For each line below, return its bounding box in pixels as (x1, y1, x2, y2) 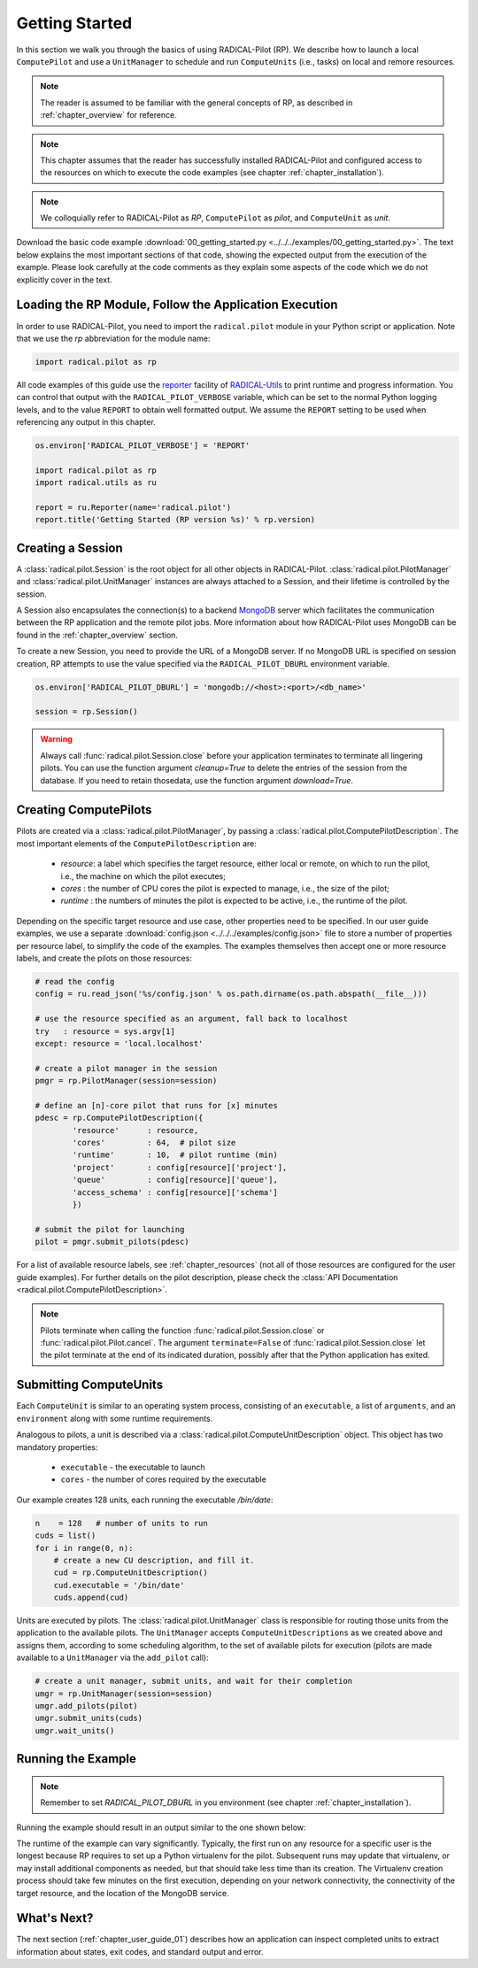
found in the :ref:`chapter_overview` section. (16, 629, 179, 640)
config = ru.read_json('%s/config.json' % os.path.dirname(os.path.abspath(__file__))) (35, 989, 428, 999)
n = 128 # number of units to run (35, 1518, 208, 1528)
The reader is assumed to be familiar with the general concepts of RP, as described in (40, 97, 353, 108)
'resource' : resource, (72, 1125, 199, 1135)
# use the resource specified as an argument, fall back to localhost (35, 1014, 349, 1024)
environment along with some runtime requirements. (16, 1413, 213, 1424)
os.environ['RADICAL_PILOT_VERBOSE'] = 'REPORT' (35, 441, 251, 451)
